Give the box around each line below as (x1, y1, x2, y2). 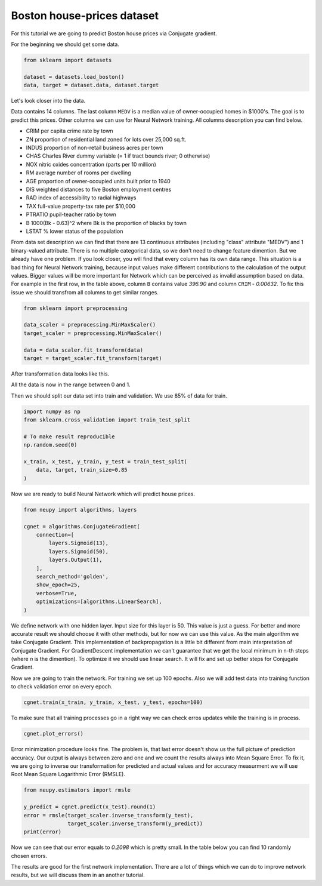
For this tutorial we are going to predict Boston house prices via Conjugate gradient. (11, 30, 217, 37)
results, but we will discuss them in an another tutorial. (11, 872, 145, 879)
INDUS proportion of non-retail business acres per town (26, 144, 163, 152)
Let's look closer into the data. (11, 97, 86, 104)
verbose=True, (36, 590, 78, 596)
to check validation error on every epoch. (11, 683, 113, 690)
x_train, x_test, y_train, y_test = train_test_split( (23, 459, 187, 465)
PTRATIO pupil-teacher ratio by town (26, 211, 116, 218)
